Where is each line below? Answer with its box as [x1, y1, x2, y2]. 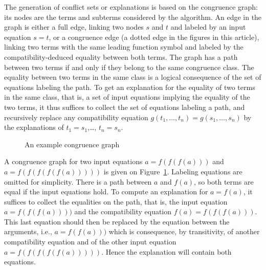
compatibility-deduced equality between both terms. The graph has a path [4, 51, 238, 62]
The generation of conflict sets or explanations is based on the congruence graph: [4, 2, 258, 12]
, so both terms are [194, 176, 254, 187]
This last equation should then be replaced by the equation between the [4, 216, 230, 227]
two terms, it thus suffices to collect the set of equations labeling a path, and [4, 101, 245, 112]
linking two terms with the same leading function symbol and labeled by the [4, 41, 243, 52]
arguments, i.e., [4, 226, 52, 237]
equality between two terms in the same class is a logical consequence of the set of [4, 72, 261, 82]
